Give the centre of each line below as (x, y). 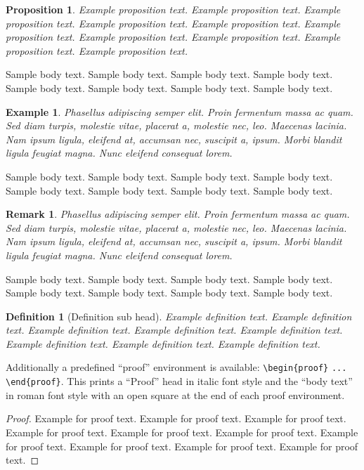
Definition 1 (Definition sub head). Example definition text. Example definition (179, 316)
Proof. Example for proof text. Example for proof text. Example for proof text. (176, 418)
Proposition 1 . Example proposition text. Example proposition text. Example (173, 9)
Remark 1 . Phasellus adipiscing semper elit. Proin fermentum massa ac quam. (178, 214)
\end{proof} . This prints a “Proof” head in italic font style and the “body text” (179, 381)
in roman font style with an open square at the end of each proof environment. (175, 394)
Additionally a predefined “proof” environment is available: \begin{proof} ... (176, 367)
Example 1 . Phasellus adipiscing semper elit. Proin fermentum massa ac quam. (180, 111)
